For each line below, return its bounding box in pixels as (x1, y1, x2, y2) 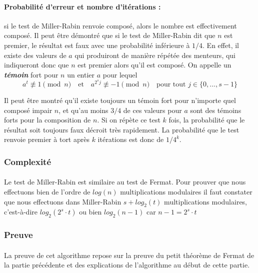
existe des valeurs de (4, 49, 66, 60)
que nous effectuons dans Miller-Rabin (4, 196, 121, 206)
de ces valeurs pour (123, 104, 182, 115)
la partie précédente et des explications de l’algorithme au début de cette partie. (4, 259, 250, 270)
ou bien (79, 206, 102, 217)
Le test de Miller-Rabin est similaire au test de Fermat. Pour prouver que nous (4, 176, 246, 187)
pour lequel (102, 69, 137, 79)
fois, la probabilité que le (168, 114, 245, 125)
